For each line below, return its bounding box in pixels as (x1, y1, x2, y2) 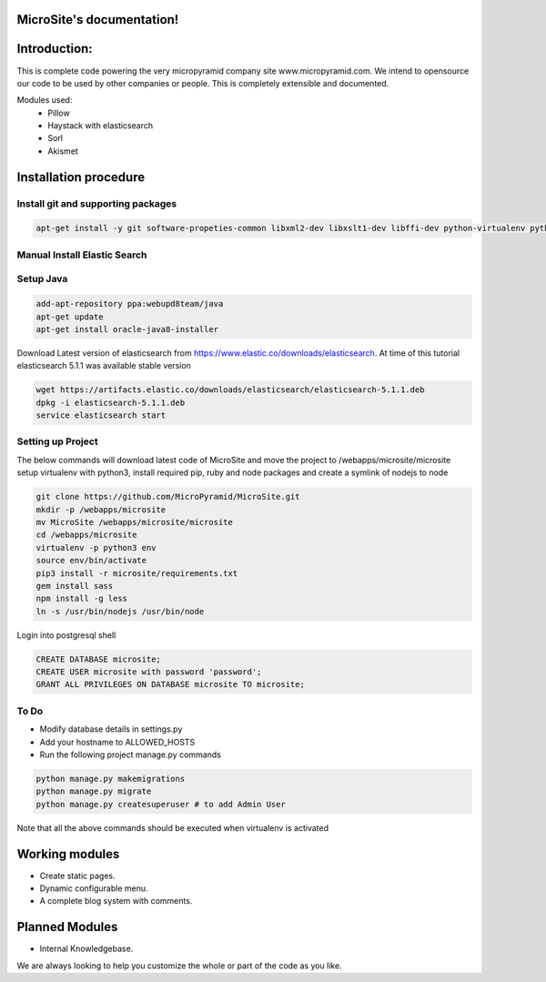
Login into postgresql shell (16, 629, 116, 641)
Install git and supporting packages (16, 197, 177, 209)
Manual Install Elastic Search (16, 248, 147, 261)
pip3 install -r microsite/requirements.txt (35, 568, 238, 578)
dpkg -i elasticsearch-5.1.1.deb (35, 397, 186, 408)
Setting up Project (16, 435, 99, 448)
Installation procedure (16, 169, 146, 185)
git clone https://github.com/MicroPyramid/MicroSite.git (35, 491, 300, 502)
